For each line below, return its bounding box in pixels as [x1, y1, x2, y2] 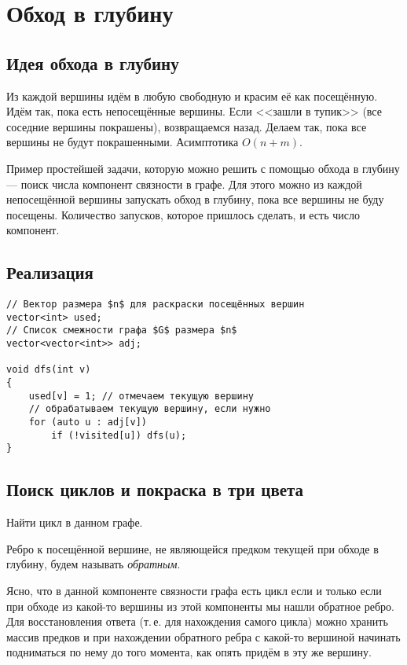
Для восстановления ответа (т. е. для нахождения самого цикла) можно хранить [6, 613, 388, 630]
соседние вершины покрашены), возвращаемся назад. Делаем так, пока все [6, 118, 367, 134]
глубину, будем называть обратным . [6, 556, 181, 572]
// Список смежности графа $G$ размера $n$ [6, 325, 237, 336]
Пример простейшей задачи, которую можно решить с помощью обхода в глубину [6, 160, 400, 176]
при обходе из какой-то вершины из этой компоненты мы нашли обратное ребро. [6, 597, 394, 614]
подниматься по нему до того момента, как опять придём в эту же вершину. [6, 644, 372, 660]
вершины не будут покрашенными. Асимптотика [6, 134, 239, 150]
